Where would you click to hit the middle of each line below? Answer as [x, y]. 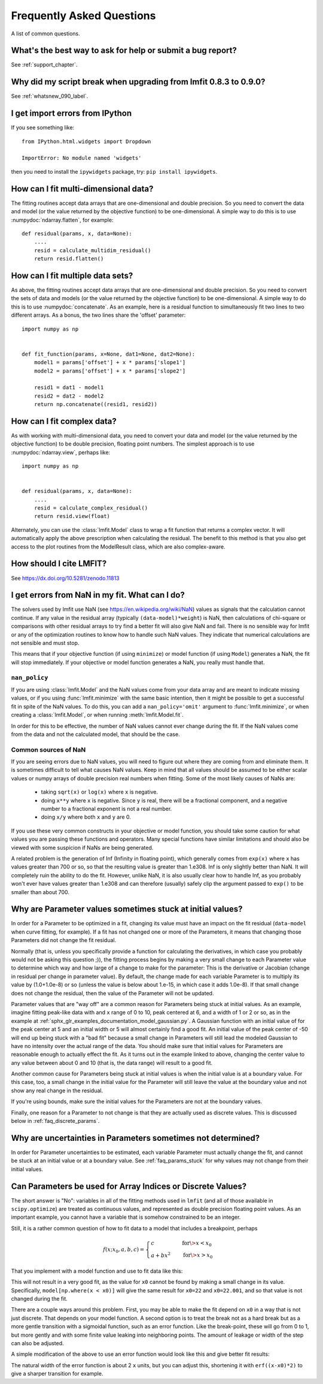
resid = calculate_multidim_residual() [92, 250]
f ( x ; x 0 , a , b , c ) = [124, 1250]
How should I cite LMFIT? [59, 564]
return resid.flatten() [69, 259]
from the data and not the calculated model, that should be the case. [95, 734]
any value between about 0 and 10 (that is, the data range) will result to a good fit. [112, 1062]
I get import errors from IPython [71, 113]
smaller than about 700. [40, 892]
